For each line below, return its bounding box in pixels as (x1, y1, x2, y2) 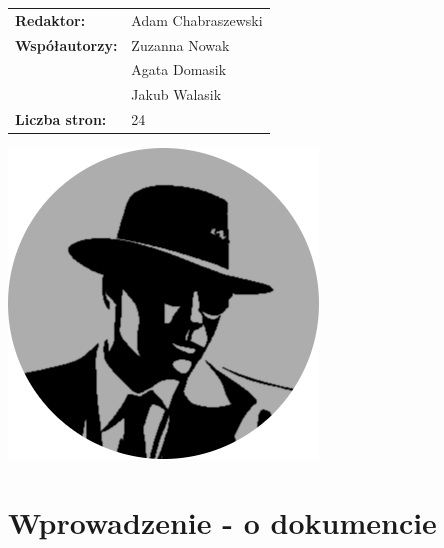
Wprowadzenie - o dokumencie (8, 502, 437, 542)
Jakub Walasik (131, 84, 222, 105)
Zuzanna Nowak (131, 34, 230, 55)
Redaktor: (15, 9, 86, 30)
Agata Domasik (131, 59, 227, 80)
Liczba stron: (15, 109, 107, 130)
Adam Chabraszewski (131, 9, 263, 30)
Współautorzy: (15, 34, 118, 55)
